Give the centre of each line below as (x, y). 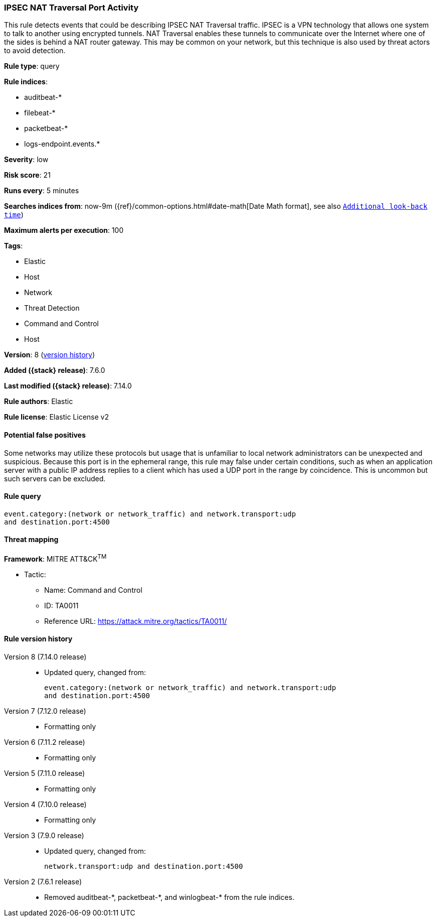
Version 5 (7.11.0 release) (45, 773)
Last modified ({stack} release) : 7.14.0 (68, 386)
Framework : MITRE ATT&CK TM (55, 558)
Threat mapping (31, 540)
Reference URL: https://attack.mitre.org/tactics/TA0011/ (136, 621)
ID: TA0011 (61, 605)
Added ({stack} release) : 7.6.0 (55, 370)
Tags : (14, 246)
